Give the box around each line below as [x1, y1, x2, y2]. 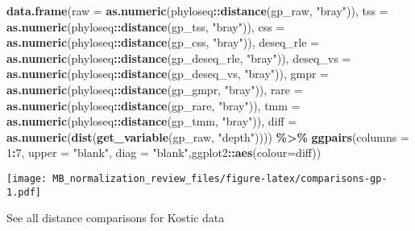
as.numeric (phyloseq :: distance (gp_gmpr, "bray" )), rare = [6, 80, 303, 97]
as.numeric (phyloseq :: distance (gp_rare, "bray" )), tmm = [6, 97, 301, 113]
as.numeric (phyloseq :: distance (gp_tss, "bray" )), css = [6, 18, 285, 35]
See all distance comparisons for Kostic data [6, 209, 225, 226]
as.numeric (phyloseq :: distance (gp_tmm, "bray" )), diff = [6, 113, 297, 130]
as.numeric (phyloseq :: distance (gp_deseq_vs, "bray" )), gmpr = [6, 65, 329, 82]
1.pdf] [6, 186, 41, 198]
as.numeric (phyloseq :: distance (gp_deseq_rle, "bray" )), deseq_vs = [6, 49, 351, 66]
